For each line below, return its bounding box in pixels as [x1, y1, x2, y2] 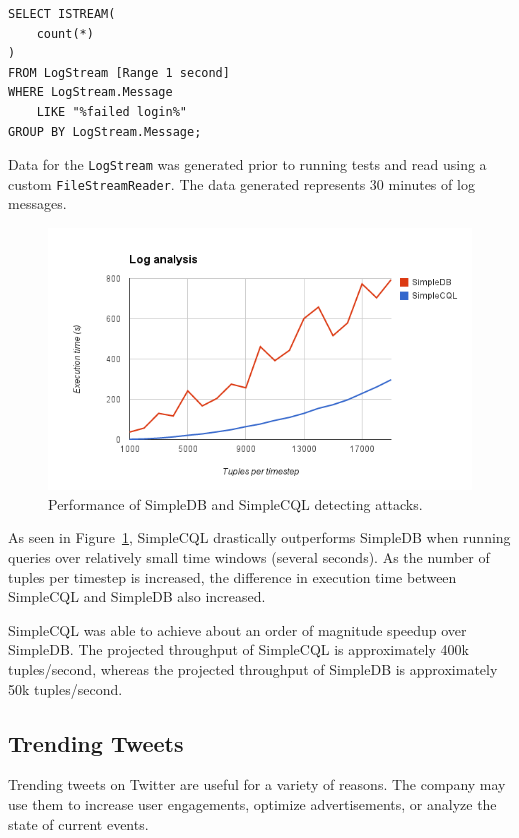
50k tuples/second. [8, 678, 123, 699]
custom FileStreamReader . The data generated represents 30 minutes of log [8, 173, 475, 194]
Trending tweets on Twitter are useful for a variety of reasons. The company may [8, 774, 506, 795]
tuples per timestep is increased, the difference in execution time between [8, 566, 457, 587]
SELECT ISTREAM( [8, 7, 116, 21]
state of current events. [8, 813, 149, 834]
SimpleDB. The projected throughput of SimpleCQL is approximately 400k [8, 639, 469, 660]
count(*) [36, 26, 94, 41]
